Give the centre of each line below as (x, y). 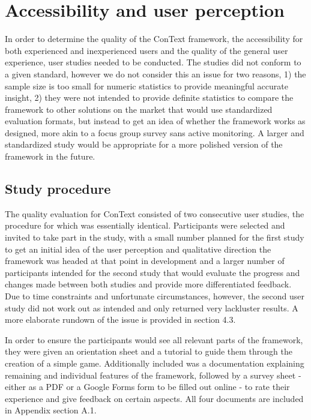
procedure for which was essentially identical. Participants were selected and (145, 225)
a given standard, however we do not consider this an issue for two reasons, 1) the (155, 73)
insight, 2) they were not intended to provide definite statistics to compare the (149, 97)
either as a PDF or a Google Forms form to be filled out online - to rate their (147, 387)
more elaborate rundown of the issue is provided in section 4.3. (120, 319)
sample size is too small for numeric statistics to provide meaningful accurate (146, 85)
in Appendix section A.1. (51, 410)
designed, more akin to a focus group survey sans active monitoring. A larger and (155, 132)
